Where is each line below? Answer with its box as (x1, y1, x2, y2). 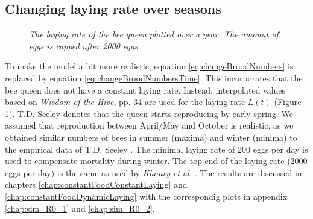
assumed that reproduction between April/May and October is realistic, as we (5, 119, 294, 132)
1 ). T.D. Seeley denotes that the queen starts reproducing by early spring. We (5, 107, 293, 119)
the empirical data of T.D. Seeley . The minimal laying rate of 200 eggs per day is (5, 142, 308, 155)
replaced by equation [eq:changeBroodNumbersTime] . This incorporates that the (5, 71, 303, 84)
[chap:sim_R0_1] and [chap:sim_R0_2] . (5, 202, 155, 214)
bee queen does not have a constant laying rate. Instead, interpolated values (5, 83, 286, 96)
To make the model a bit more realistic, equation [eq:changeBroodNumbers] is (5, 60, 294, 72)
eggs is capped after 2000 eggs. (29, 39, 141, 52)
